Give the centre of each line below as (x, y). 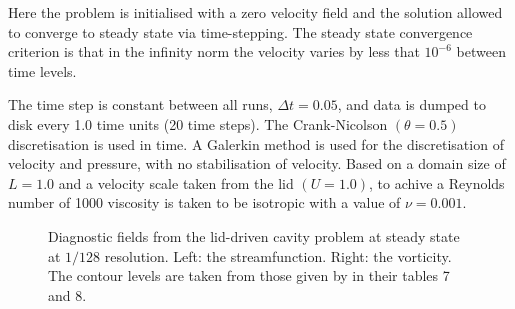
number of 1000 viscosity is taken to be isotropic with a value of (204, 202)
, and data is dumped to (411, 104)
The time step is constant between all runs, (140, 104)
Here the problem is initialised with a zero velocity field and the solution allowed (255, 12)
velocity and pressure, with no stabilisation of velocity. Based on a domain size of (257, 163)
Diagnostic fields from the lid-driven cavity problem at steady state (254, 235)
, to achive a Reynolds (437, 182)
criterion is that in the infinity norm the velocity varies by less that (214, 51)
